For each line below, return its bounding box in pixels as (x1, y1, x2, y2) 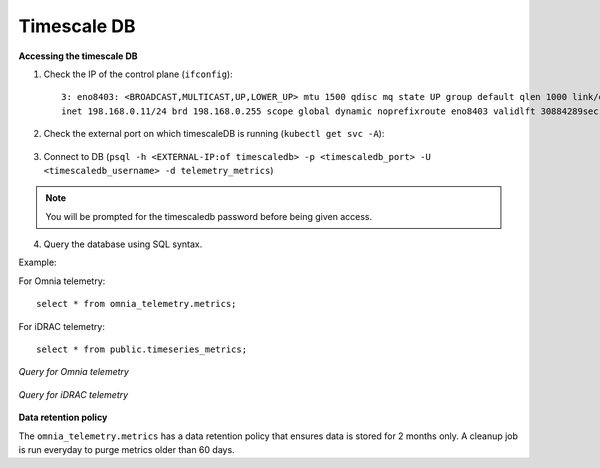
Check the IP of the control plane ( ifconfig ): (43, 68, 234, 80)
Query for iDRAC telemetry (18, 388, 129, 400)
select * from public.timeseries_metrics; (36, 344, 248, 355)
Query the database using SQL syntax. (43, 238, 203, 250)
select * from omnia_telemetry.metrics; (36, 298, 237, 310)
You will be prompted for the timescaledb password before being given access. (45, 210, 373, 222)
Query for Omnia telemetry (18, 366, 130, 378)
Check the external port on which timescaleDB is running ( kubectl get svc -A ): (43, 128, 385, 140)
